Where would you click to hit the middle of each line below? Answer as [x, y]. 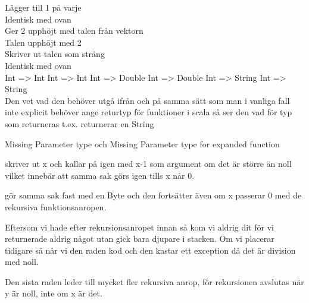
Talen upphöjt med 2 [43, 42]
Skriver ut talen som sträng [55, 54]
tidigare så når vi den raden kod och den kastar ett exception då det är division [150, 250]
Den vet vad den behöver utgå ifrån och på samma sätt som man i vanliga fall [147, 100]
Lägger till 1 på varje [43, 7]
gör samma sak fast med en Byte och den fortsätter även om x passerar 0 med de [153, 195]
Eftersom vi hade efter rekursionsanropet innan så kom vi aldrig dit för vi [139, 227]
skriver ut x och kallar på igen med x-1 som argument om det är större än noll [148, 164]
